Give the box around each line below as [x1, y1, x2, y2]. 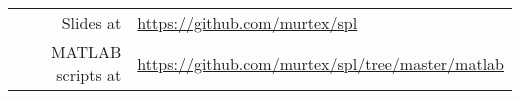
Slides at [61, 11, 122, 34]
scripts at [56, 63, 122, 86]
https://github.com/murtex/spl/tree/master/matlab [137, 51, 504, 75]
